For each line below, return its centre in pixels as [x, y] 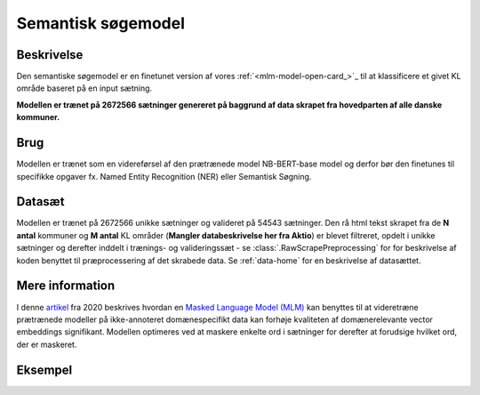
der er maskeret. [47, 344]
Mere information [66, 286]
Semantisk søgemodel [101, 23]
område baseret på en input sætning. [84, 88]
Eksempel [44, 370]
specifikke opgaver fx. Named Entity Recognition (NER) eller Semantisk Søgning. [164, 176]
